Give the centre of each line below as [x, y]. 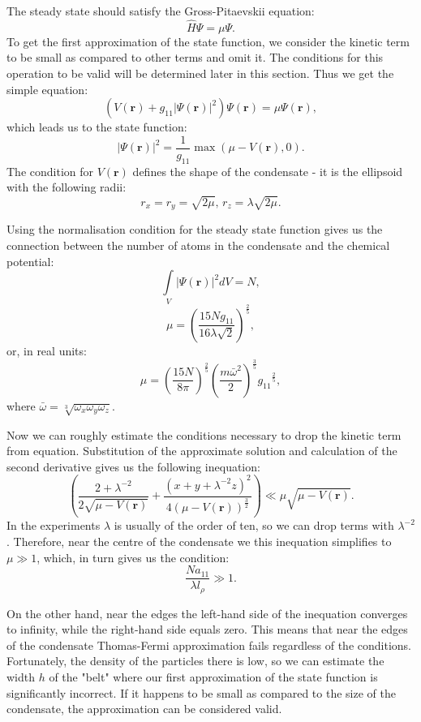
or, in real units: [47, 350]
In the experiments [54, 525]
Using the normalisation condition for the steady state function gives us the [195, 229]
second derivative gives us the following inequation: [133, 466]
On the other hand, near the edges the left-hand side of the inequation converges [207, 613]
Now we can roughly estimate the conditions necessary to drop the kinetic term [204, 434]
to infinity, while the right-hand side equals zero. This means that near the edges [207, 629]
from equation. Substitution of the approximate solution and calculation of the [202, 451]
